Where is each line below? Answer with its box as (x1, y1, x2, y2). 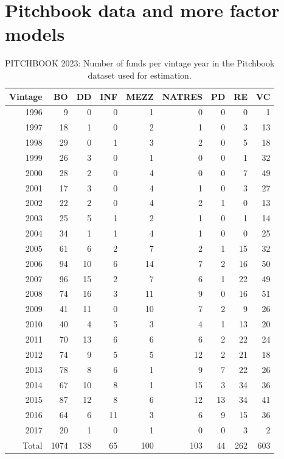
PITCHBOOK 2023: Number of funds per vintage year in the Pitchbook (5, 57, 275, 69)
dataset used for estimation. (88, 68, 192, 81)
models (5, 21, 65, 46)
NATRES (162, 90, 203, 102)
